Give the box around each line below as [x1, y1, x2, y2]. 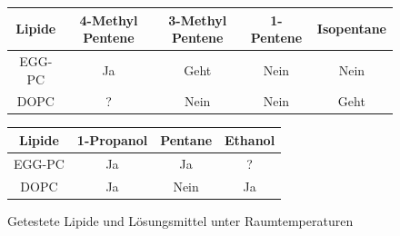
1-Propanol [76, 130, 148, 149]
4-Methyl [79, 10, 138, 29]
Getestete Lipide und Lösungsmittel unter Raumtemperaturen [7, 211, 354, 230]
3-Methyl [168, 10, 227, 29]
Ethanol [225, 130, 275, 149]
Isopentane [316, 19, 386, 38]
